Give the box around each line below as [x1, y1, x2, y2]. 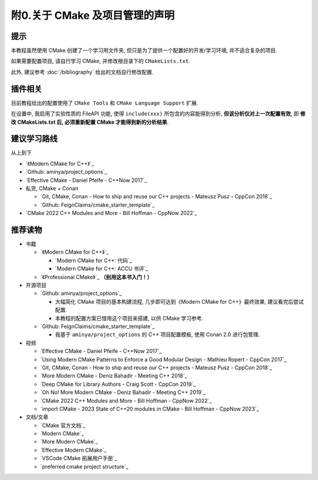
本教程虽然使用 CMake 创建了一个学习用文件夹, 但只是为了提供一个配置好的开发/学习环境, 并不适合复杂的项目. [11, 47, 278, 54]
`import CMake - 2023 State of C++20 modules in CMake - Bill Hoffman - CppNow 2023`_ [40, 405, 259, 412]
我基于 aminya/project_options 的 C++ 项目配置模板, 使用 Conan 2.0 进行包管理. [55, 331, 260, 338]
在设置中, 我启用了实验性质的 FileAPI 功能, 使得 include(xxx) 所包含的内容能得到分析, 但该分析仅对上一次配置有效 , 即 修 [11, 110, 306, 117]
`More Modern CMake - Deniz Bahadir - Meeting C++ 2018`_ [40, 372, 188, 379]
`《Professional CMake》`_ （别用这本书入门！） [40, 273, 153, 280]
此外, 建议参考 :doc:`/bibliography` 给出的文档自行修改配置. [11, 68, 154, 75]
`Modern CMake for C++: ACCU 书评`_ [55, 265, 148, 272]
